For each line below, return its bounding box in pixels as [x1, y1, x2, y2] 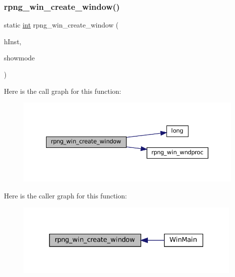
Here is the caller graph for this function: [4, 191, 127, 201]
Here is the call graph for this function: [4, 85, 121, 96]
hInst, [4, 36, 22, 46]
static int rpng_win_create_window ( [4, 20, 118, 30]
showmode [4, 53, 35, 63]
